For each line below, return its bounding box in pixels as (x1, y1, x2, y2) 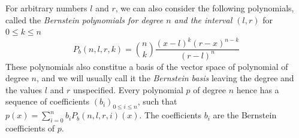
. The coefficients (139, 109, 201, 121)
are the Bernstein (213, 109, 277, 121)
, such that (137, 95, 177, 108)
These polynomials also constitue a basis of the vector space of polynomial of (5, 60, 288, 72)
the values (5, 83, 43, 96)
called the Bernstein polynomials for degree (5, 13, 164, 26)
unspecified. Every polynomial (73, 83, 183, 96)
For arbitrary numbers (5, 2, 87, 14)
